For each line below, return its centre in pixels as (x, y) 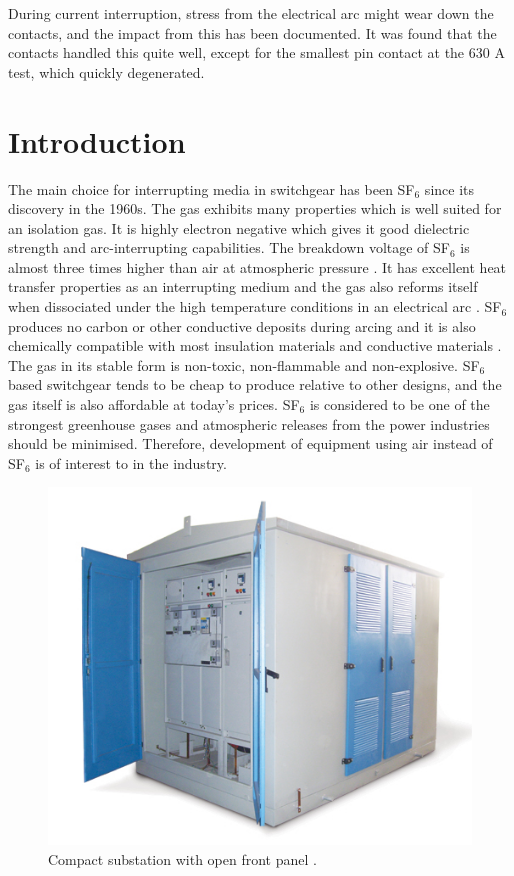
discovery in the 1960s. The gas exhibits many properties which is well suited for (255, 208)
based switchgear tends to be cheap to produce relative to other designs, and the (255, 384)
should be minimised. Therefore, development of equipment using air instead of (250, 443)
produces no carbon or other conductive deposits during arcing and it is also (242, 325)
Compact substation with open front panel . (182, 858)
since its (449, 188)
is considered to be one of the (399, 404)
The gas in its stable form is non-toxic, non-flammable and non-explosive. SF (244, 364)
